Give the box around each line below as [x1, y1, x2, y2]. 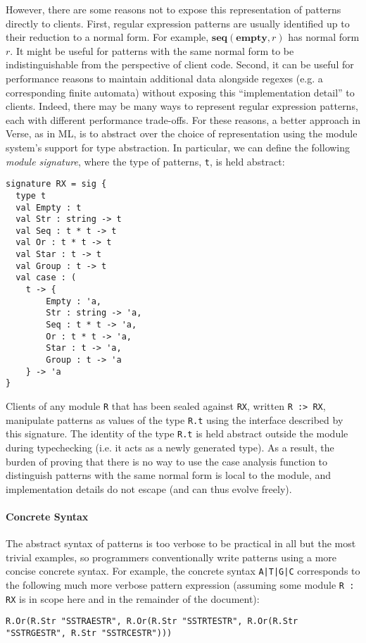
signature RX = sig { [6, 179, 107, 189]
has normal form [288, 30, 360, 44]
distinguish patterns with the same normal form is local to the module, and [6, 468, 332, 482]
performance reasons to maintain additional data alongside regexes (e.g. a [6, 70, 323, 85]
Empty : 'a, [46, 296, 102, 306]
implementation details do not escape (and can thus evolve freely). [6, 481, 292, 496]
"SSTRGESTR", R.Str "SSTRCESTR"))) [6, 628, 172, 638]
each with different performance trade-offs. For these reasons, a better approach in [6, 112, 361, 127]
